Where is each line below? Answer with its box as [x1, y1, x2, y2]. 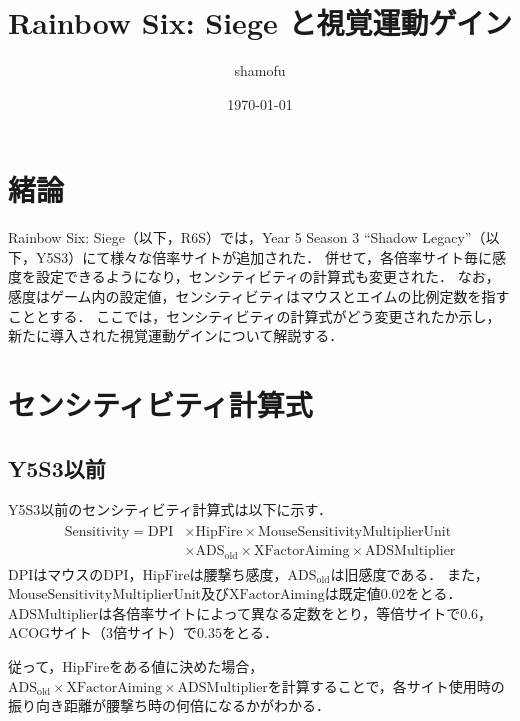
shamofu [234, 60, 286, 81]
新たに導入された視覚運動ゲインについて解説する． [8, 325, 344, 346]
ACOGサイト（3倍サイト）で [8, 622, 198, 643]
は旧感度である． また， [330, 563, 489, 584]
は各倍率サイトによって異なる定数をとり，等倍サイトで [98, 602, 461, 623]
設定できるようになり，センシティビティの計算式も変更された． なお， [35, 266, 500, 287]
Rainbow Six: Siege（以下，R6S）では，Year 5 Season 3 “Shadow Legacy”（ [8, 227, 486, 248]
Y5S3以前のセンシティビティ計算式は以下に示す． [8, 499, 333, 520]
